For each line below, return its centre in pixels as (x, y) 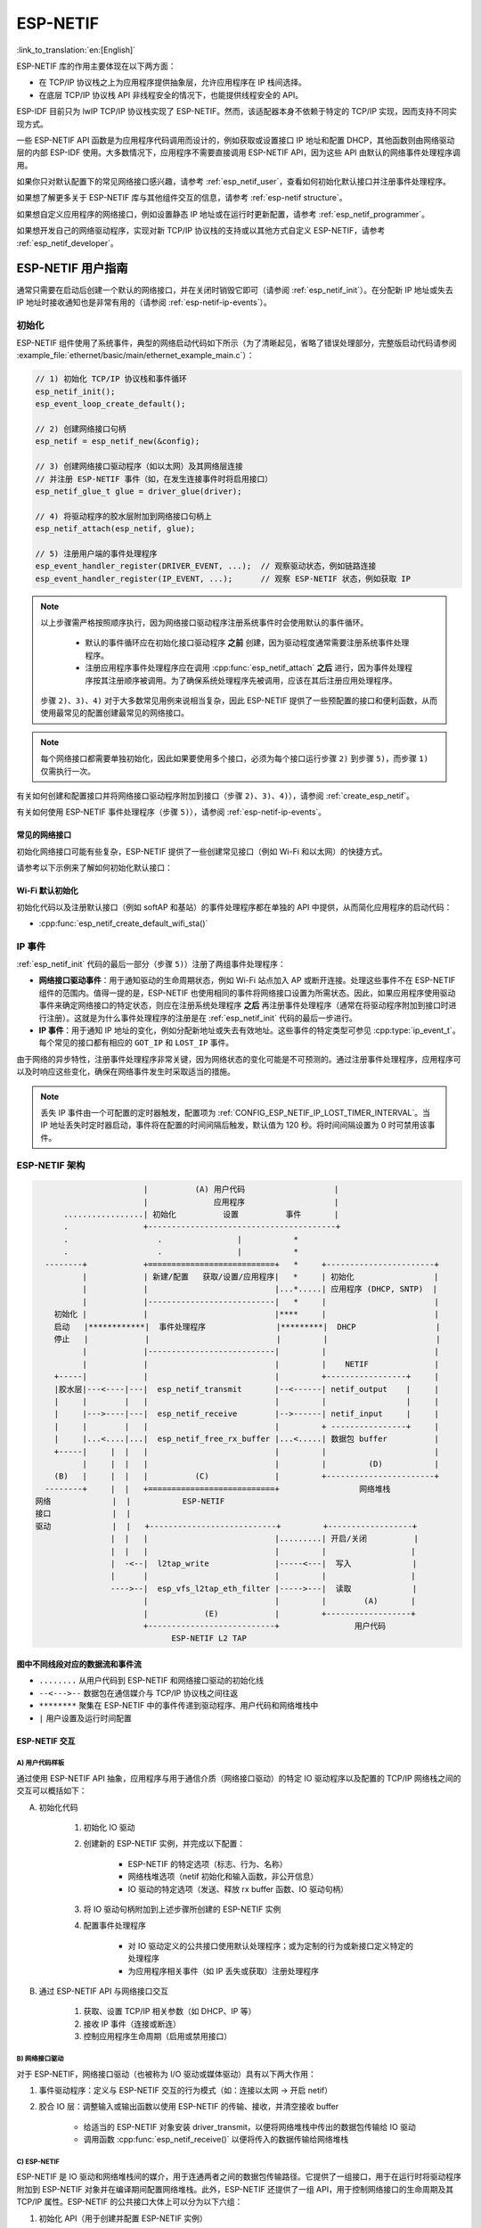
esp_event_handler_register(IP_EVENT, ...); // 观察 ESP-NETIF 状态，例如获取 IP (223, 578)
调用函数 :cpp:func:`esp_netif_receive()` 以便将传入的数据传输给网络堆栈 (216, 2140)
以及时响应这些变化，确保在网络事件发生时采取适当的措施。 (126, 1072)
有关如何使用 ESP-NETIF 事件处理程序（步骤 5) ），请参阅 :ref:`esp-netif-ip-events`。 (171, 812)
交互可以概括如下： (52, 1790)
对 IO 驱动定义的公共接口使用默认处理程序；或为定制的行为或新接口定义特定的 (271, 1945)
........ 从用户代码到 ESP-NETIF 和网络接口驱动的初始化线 (151, 1681)
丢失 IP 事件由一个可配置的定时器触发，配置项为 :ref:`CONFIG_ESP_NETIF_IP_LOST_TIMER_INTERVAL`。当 (236, 1112)
